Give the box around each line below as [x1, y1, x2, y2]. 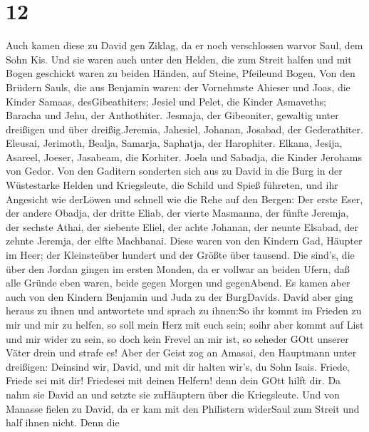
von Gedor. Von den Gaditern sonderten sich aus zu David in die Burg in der [6, 163, 343, 178]
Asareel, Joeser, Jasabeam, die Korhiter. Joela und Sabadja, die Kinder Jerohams [6, 149, 362, 164]
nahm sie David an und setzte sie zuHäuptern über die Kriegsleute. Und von [6, 386, 340, 401]
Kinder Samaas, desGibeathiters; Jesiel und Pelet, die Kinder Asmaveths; [6, 93, 326, 108]
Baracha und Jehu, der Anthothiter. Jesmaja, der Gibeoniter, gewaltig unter [6, 108, 339, 123]
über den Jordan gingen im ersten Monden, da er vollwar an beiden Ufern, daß [6, 261, 350, 276]
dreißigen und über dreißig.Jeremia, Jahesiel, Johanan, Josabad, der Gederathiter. [6, 121, 363, 136]
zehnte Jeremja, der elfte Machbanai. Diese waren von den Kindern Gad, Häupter [6, 233, 363, 248]
